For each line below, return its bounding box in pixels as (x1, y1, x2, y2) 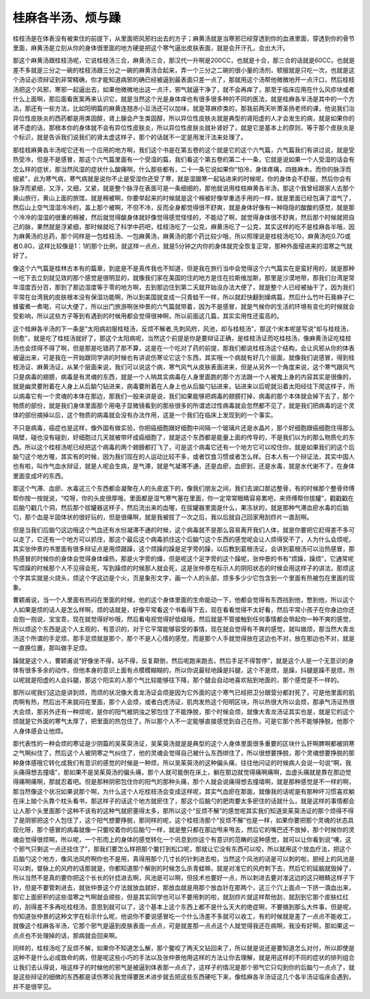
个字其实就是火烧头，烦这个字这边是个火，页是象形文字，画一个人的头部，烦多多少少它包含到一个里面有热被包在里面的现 (12, 574, 355, 582)
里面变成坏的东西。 (12, 471, 67, 480)
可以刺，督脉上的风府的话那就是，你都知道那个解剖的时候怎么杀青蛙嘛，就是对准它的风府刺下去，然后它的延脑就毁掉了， (12, 864, 355, 872)
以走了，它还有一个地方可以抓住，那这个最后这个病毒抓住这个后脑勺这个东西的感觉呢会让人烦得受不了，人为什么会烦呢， (12, 535, 355, 543)
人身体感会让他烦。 (12, 727, 67, 735)
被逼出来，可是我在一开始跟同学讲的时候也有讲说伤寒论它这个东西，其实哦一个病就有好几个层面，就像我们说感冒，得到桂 (12, 353, 355, 362)
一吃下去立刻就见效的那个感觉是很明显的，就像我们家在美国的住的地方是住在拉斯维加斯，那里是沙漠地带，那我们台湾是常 (12, 273, 355, 281)
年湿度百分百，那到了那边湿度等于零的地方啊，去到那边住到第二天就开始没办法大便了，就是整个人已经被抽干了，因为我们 (12, 283, 355, 292)
